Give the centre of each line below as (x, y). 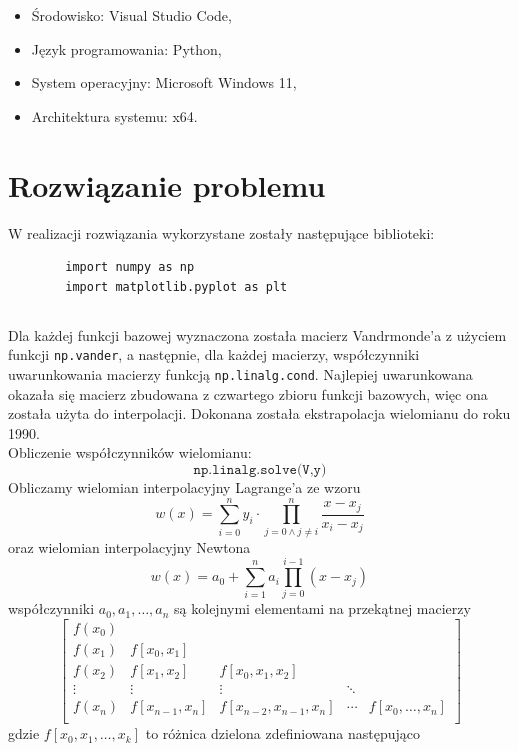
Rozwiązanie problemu (167, 184)
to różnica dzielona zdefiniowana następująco (282, 733)
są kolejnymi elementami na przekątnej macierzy (322, 608)
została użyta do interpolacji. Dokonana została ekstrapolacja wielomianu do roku (259, 413)
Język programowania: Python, (126, 48)
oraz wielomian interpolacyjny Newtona (129, 546)
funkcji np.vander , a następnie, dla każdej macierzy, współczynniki (214, 354)
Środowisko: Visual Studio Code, (131, 15)
